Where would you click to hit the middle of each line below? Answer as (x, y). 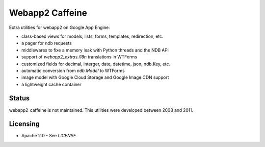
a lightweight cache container (52, 84)
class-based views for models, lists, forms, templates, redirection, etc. (93, 36)
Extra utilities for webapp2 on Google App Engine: (60, 27)
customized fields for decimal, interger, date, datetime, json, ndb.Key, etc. (96, 64)
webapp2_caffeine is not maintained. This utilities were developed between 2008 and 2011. (101, 110)
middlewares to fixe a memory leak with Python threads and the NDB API (95, 50)
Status (19, 98)
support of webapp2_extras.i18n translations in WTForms (79, 57)
